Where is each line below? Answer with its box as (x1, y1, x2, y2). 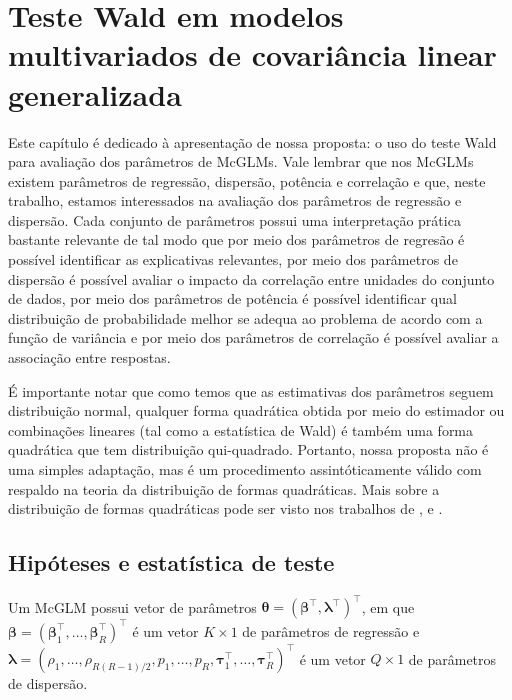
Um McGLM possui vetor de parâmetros (8, 596, 257, 617)
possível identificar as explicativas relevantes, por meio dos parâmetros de (8, 249, 458, 270)
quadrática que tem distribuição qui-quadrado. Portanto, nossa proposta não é (8, 439, 489, 460)
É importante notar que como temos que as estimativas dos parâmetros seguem (8, 380, 494, 401)
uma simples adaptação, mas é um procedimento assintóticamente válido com (8, 459, 482, 479)
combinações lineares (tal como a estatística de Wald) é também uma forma (8, 419, 474, 440)
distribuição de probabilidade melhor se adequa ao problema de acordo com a (8, 307, 483, 328)
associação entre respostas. (8, 347, 171, 368)
